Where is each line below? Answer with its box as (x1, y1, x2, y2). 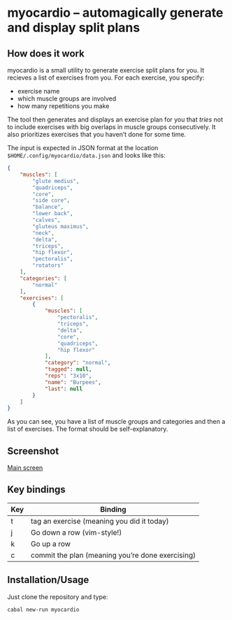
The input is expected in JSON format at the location (7, 144, 159, 152)
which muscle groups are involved (17, 94, 117, 103)
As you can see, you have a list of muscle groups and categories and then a (7, 418, 226, 426)
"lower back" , (32, 210, 73, 217)
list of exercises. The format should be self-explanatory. (7, 425, 168, 434)
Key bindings (7, 484, 66, 496)
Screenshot (7, 445, 59, 457)
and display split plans (7, 20, 140, 36)
